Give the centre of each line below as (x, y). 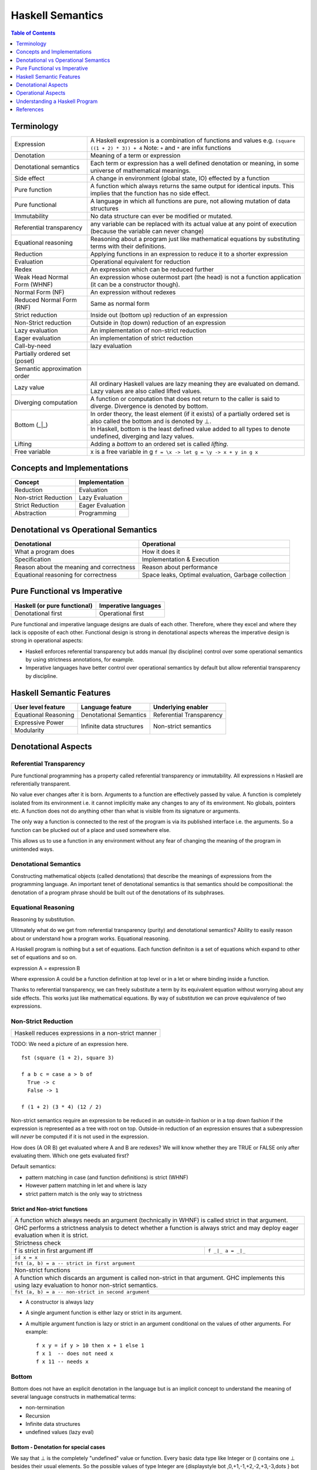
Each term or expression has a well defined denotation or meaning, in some (195, 163)
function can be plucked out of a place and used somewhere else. (91, 830)
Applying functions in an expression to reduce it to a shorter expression (189, 254)
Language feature (106, 707)
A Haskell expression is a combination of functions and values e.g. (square (193, 140)
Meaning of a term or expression (135, 155)
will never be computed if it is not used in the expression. (80, 1137)
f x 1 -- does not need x (75, 1353)
